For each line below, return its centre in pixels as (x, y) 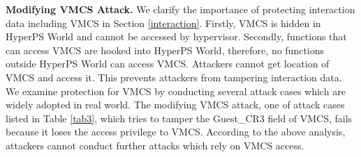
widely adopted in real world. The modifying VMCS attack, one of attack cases (175, 105)
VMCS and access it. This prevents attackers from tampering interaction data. (174, 77)
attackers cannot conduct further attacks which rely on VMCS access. (155, 145)
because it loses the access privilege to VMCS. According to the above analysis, (176, 132)
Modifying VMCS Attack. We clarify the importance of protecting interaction (180, 9)
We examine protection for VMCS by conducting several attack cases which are (176, 91)
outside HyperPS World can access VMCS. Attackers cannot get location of (168, 64)
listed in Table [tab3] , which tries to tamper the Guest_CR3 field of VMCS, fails (179, 118)
